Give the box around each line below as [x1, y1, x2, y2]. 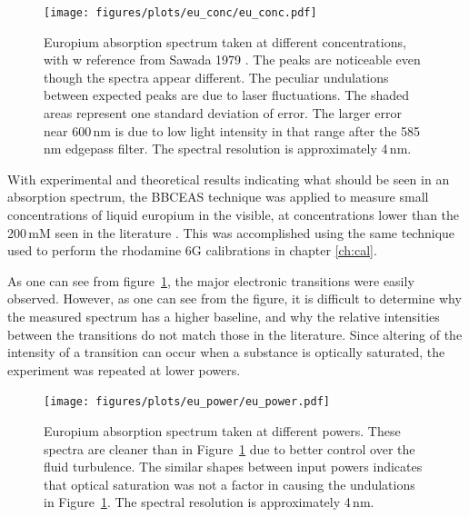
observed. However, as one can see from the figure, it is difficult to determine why [7, 289, 462, 308]
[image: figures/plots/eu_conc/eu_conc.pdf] [44, 6, 317, 19]
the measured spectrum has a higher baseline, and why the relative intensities [7, 306, 440, 325]
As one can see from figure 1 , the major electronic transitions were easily [7, 271, 414, 290]
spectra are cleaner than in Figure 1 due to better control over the [44, 439, 415, 458]
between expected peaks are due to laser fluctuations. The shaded [44, 85, 410, 104]
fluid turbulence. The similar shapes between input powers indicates [44, 457, 423, 476]
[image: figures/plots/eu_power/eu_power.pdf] [44, 395, 330, 409]
